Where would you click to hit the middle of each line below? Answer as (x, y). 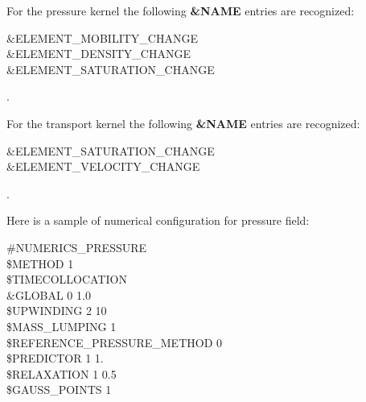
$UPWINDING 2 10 (57, 311)
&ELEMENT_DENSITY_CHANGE (99, 54)
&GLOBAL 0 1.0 (49, 294)
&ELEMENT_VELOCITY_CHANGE (103, 166)
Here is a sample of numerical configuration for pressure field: (158, 220)
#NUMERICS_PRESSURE (77, 247)
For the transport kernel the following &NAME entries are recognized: (183, 123)
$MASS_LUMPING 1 (62, 326)
